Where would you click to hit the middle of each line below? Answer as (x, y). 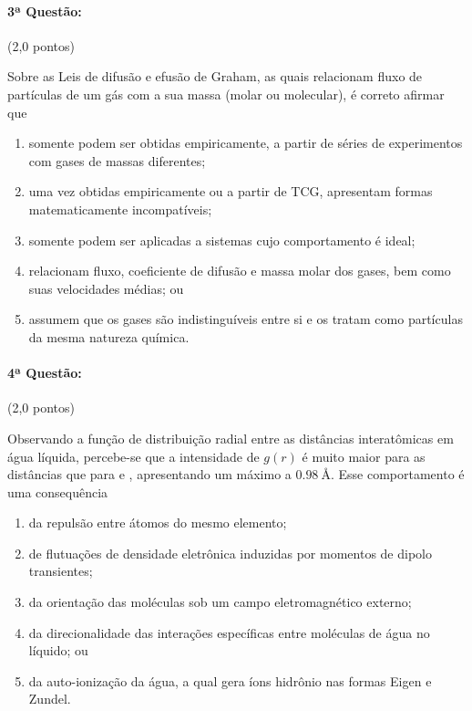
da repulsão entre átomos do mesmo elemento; (158, 523)
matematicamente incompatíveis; (120, 209)
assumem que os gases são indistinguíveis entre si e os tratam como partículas (246, 319)
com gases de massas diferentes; (117, 160)
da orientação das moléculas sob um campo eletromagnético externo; (220, 602)
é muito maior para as (364, 456)
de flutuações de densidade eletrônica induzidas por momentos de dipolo (230, 553)
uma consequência (58, 491)
